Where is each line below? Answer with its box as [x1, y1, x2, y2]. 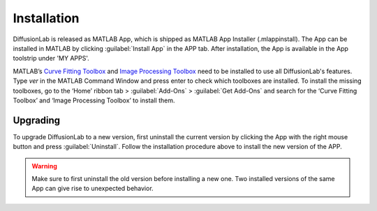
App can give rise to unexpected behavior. [31, 185, 154, 193]
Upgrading [13, 114, 61, 126]
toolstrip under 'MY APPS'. [13, 54, 90, 63]
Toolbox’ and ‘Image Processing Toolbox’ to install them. [13, 96, 175, 104]
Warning [31, 162, 57, 170]
